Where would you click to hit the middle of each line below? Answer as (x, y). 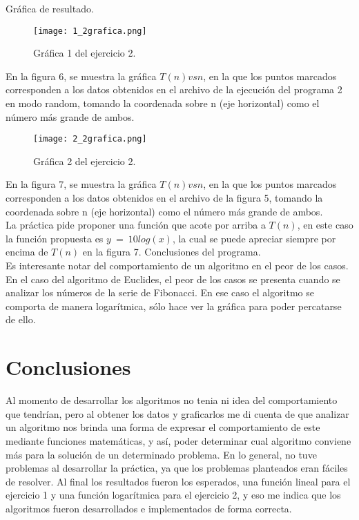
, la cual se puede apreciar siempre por (254, 238)
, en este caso (325, 225)
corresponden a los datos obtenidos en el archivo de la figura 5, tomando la (164, 198)
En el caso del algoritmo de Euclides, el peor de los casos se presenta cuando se (173, 279)
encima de (27, 252)
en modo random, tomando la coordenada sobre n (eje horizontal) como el (163, 103)
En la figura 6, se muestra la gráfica (81, 76)
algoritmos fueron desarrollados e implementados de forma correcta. (149, 508)
